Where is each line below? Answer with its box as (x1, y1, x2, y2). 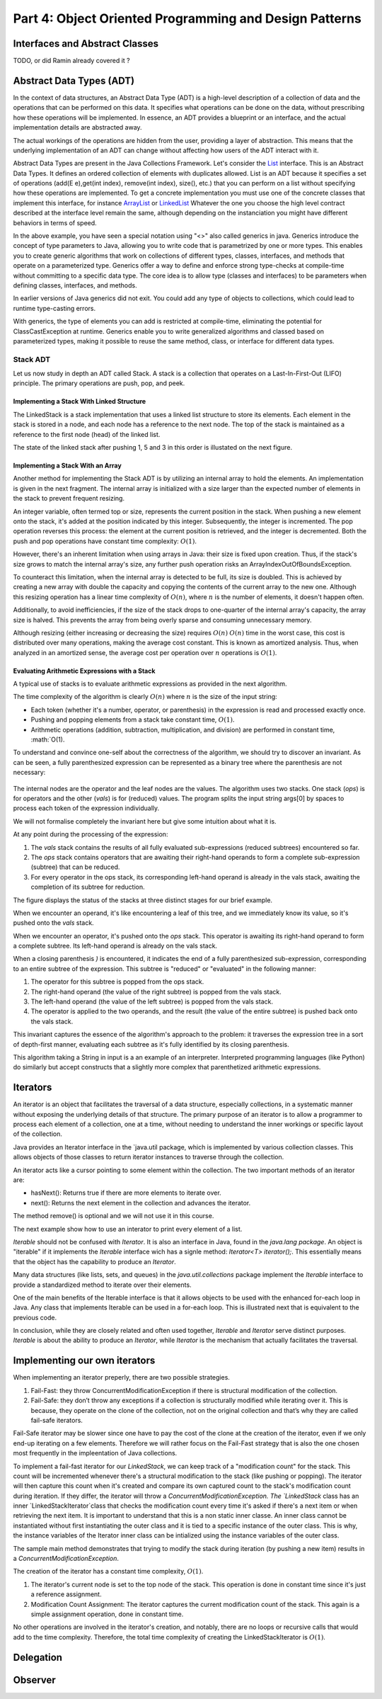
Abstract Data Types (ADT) (13, 74, 135, 86)
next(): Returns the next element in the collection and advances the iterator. (30, 1198, 251, 1207)
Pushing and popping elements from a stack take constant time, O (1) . (30, 715, 235, 724)
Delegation (13, 1651, 63, 1664)
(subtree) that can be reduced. (30, 863, 120, 871)
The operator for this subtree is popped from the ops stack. (30, 977, 204, 986)
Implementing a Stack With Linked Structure (13, 397, 146, 406)
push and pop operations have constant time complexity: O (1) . (13, 537, 197, 545)
